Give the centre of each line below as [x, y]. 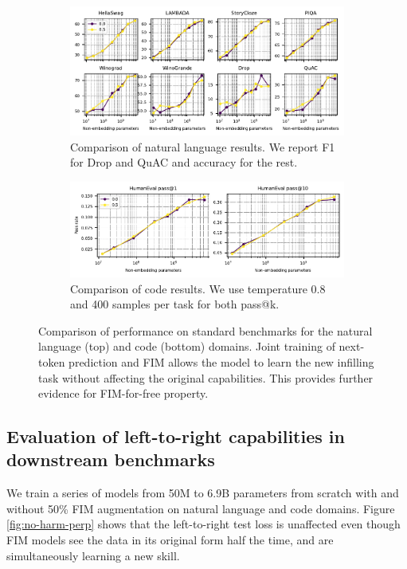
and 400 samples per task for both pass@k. [175, 304]
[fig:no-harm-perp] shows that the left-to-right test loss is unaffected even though [203, 524]
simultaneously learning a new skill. [93, 555]
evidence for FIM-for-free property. [123, 393]
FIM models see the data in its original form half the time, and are [170, 540]
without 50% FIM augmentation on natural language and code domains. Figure [201, 508]
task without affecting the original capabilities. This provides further [206, 377]
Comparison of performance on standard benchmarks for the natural [205, 330]
